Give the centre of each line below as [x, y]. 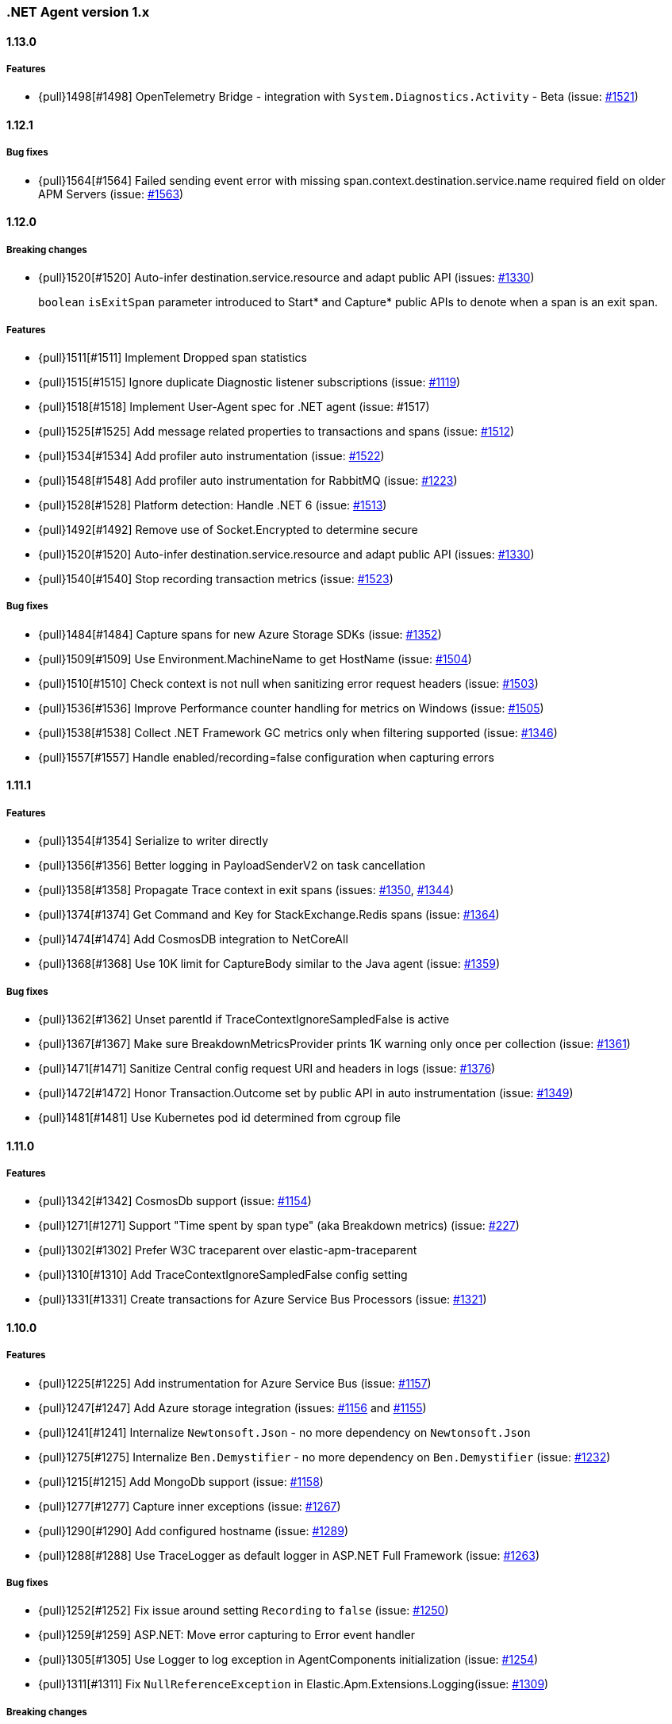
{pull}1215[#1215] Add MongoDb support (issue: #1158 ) [181, 1481]
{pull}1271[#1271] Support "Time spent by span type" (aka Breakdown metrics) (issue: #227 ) [279, 1226]
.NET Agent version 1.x [78, 12]
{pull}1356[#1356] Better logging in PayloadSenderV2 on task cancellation [232, 866]
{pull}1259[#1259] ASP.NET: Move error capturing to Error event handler [227, 1635]
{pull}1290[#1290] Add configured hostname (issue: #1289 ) [194, 1530]
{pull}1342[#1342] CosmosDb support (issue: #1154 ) [175, 1201]
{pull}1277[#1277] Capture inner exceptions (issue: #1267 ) [190, 1506]
